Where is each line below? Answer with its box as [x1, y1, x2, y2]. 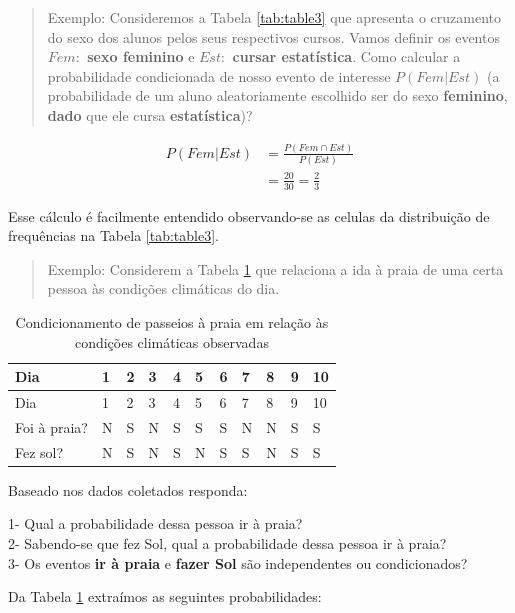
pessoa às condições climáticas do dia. [47, 278, 280, 299]
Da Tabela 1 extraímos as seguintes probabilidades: [8, 586, 322, 607]
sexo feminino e [87, 46, 195, 67]
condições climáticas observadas [74, 331, 269, 352]
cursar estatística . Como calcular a [232, 46, 461, 67]
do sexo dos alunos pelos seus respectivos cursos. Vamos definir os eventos [47, 26, 500, 47]
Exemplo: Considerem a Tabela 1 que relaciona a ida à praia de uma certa [47, 258, 504, 279]
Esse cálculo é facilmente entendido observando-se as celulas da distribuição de [8, 205, 490, 226]
